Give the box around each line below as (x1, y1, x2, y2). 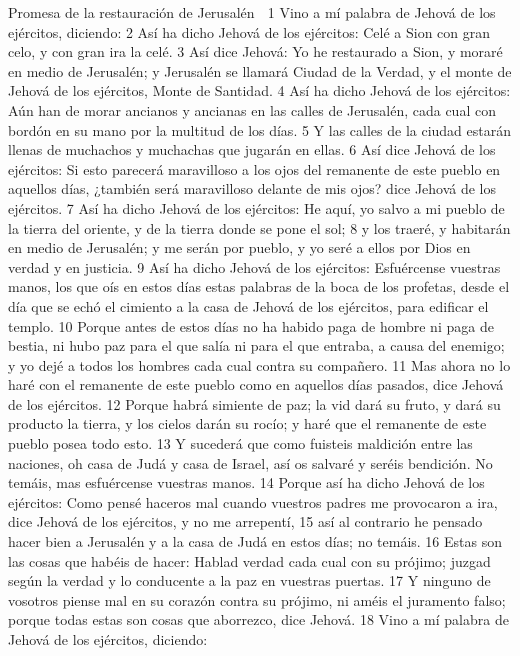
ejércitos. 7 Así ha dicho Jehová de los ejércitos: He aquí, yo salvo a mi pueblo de (8, 197, 505, 218)
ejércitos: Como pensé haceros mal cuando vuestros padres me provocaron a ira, (8, 491, 498, 512)
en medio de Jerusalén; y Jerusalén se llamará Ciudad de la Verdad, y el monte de (8, 60, 512, 81)
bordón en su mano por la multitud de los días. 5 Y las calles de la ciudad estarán (8, 119, 512, 140)
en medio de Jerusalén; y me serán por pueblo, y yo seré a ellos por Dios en (8, 237, 471, 258)
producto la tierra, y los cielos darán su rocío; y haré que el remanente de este (8, 413, 487, 434)
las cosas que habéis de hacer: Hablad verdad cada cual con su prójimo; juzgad (8, 550, 491, 571)
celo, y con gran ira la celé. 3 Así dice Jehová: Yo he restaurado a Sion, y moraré (8, 41, 503, 62)
